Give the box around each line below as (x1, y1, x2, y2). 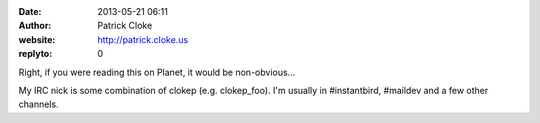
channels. (18, 98, 59, 110)
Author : (18, 20, 52, 32)
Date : (18, 6, 42, 17)
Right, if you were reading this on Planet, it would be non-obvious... (18, 66, 296, 78)
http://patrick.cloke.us (97, 33, 189, 45)
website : (18, 33, 56, 45)
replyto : (18, 48, 53, 60)
